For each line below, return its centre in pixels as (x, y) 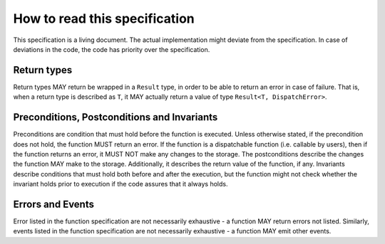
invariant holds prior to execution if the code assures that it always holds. (120, 184)
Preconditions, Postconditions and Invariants (115, 117)
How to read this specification (104, 18)
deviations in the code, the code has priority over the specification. (112, 49)
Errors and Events (53, 204)
